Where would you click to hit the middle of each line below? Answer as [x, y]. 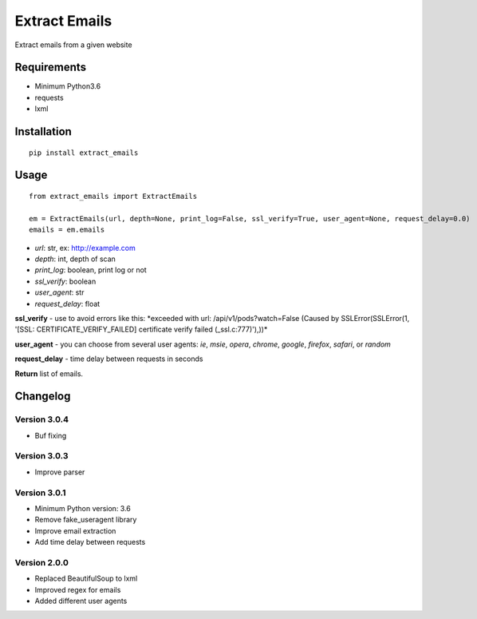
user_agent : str [59, 292]
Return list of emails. [49, 373]
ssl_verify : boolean [65, 281]
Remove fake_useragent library [86, 520]
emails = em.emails [67, 230]
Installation [43, 132]
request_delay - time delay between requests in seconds [109, 359]
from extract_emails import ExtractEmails [113, 196]
